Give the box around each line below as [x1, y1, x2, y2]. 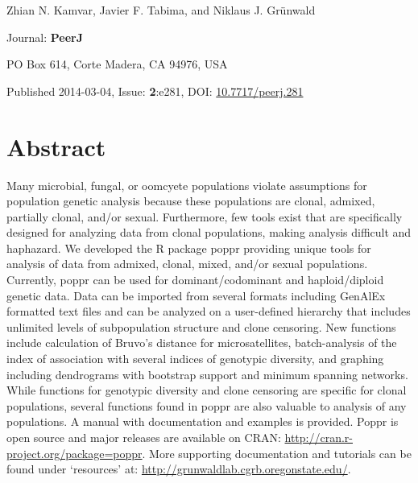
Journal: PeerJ [6, 28, 83, 45]
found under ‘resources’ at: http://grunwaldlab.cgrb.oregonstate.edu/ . [6, 460, 351, 477]
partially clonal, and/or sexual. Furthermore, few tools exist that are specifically [6, 208, 403, 225]
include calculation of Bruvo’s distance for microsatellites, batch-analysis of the [6, 334, 397, 351]
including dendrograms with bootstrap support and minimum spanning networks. [6, 365, 408, 382]
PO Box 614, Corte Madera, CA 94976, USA [6, 56, 228, 72]
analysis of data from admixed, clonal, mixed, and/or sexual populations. [6, 255, 368, 272]
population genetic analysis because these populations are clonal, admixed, [6, 192, 375, 209]
